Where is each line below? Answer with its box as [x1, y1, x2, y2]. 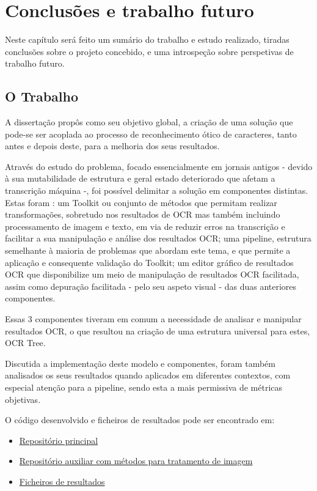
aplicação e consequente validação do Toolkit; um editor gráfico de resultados [5, 256, 294, 268]
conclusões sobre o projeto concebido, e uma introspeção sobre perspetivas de [5, 45, 294, 57]
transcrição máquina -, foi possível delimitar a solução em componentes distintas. [5, 184, 308, 197]
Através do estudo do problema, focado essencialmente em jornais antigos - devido [5, 160, 313, 172]
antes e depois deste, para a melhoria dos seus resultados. [5, 139, 220, 152]
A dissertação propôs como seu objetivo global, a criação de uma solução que [5, 116, 293, 128]
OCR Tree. [5, 336, 46, 349]
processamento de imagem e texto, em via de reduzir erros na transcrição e [5, 220, 285, 232]
